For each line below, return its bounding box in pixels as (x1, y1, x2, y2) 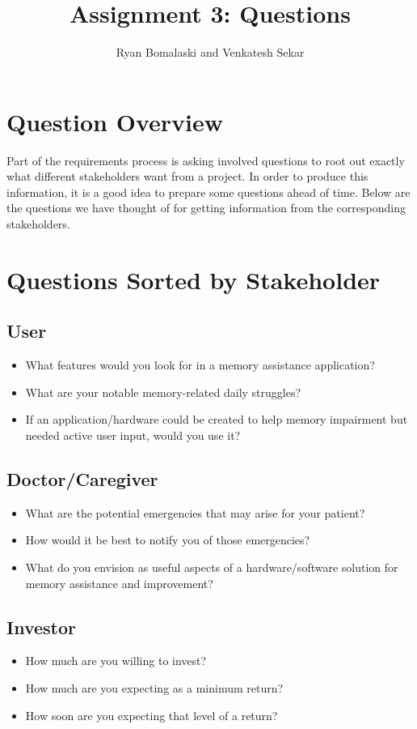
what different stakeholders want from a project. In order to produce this (6, 168, 369, 185)
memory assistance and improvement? (25, 574, 213, 591)
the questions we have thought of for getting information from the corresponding (6, 199, 406, 216)
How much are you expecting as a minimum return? (25, 679, 284, 696)
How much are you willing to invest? (25, 652, 207, 669)
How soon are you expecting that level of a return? (25, 706, 278, 723)
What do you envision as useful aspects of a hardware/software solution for (25, 558, 398, 575)
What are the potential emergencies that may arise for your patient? (25, 504, 365, 521)
